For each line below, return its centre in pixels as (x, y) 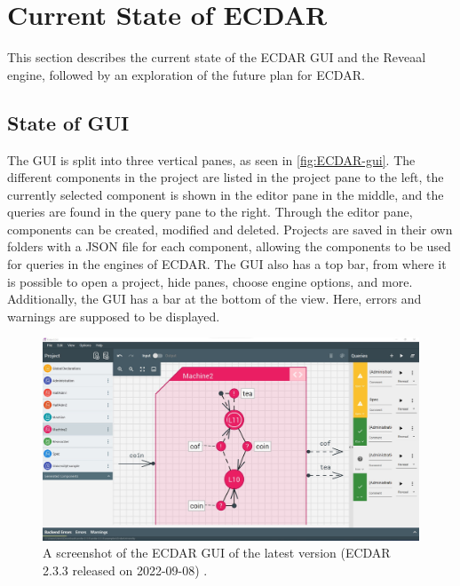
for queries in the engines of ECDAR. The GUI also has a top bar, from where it (227, 264)
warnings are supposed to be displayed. (114, 316)
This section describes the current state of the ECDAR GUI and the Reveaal (217, 57)
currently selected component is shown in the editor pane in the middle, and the (226, 194)
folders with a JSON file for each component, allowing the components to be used (229, 246)
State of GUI (68, 122)
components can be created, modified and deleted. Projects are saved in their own (230, 229)
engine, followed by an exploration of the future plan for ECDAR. (186, 74)
